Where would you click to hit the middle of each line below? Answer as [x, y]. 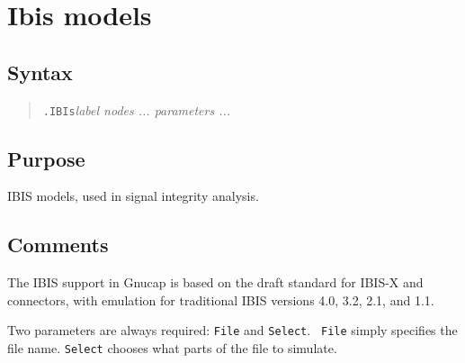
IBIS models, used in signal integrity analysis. [133, 196]
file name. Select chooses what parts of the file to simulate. [172, 348]
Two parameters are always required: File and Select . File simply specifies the [232, 330]
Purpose [46, 158]
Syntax [40, 72]
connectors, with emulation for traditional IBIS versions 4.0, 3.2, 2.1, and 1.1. [221, 299]
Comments [58, 245]
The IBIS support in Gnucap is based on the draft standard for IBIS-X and [215, 282]
